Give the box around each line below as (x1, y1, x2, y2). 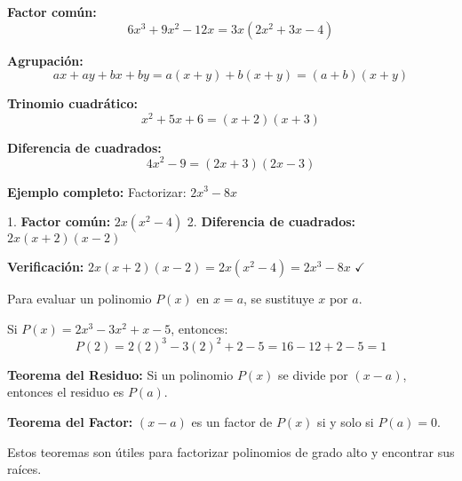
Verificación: (7, 257, 84, 276)
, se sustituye (243, 289, 315, 308)
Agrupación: (7, 51, 84, 69)
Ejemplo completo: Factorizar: (7, 182, 187, 201)
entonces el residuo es (7, 382, 124, 401)
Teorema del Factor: (7, 413, 133, 430)
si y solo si (317, 413, 374, 430)
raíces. (7, 460, 42, 478)
